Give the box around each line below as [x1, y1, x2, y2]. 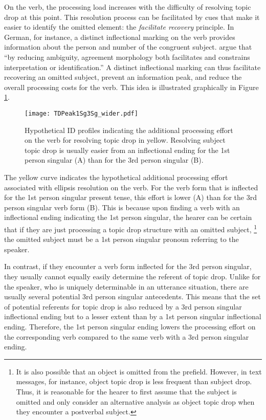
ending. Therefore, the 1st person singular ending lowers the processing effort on [4, 321, 256, 331]
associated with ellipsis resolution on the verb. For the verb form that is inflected [4, 182, 258, 192]
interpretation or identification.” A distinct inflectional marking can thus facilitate [4, 61, 261, 72]
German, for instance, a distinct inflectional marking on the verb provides [4, 31, 235, 42]
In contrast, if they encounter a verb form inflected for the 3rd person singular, [4, 261, 252, 272]
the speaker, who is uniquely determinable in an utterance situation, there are [4, 281, 249, 292]
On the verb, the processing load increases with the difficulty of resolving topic [4, 2, 251, 12]
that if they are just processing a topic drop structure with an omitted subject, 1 [4, 222, 257, 234]
